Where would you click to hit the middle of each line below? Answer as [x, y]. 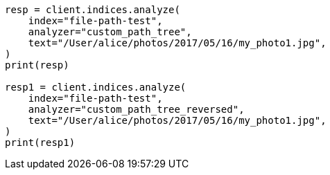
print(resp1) [40, 142]
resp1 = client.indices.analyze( [96, 87]
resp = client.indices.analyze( [93, 10]
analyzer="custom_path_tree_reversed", [136, 109]
